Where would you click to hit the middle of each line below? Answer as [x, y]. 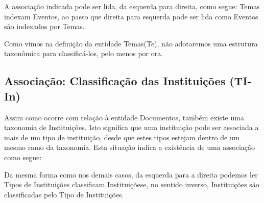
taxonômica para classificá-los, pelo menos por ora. [84, 53]
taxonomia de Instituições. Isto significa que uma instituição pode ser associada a [131, 127]
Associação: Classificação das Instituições [115, 81]
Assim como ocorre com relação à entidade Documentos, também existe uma [124, 117]
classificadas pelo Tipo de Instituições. [64, 194]
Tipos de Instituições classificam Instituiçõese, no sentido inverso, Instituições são [132, 184]
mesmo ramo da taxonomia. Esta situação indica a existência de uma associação [130, 147]
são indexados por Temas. [44, 26]
